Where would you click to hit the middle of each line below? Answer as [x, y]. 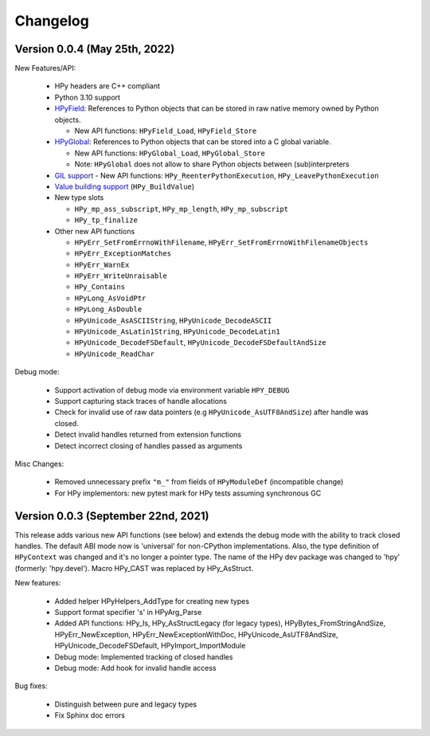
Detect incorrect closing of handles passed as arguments [149, 445]
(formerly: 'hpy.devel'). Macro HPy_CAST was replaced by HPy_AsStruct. [134, 568]
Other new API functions [95, 231]
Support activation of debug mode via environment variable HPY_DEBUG [172, 390]
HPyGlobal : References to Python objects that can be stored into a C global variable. [193, 142]
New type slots [79, 198]
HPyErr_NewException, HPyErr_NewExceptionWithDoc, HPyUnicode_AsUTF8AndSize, [196, 634]
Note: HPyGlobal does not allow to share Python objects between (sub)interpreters [212, 164]
